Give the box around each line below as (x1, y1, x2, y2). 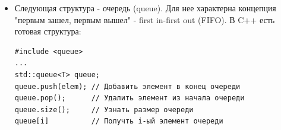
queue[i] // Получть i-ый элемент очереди (14, 117, 223, 126)
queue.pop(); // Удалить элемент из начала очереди (14, 94, 245, 103)
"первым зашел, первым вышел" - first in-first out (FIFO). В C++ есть (14, 13, 275, 26)
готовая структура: (14, 25, 81, 37)
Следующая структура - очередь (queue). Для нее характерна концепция (14, 2, 276, 14)
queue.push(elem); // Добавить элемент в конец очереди (14, 82, 241, 91)
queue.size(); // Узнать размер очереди (14, 105, 194, 114)
